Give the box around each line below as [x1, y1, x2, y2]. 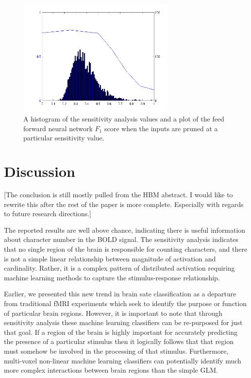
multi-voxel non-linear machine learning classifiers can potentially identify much [4, 355, 241, 365]
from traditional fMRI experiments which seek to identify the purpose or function [4, 298, 247, 309]
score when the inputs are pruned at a [104, 123, 218, 133]
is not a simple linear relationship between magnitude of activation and [4, 253, 216, 263]
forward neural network [23, 123, 93, 133]
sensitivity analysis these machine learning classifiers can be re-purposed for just [4, 317, 243, 327]
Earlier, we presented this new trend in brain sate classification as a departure [4, 289, 236, 299]
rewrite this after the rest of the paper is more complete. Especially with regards [4, 199, 244, 209]
